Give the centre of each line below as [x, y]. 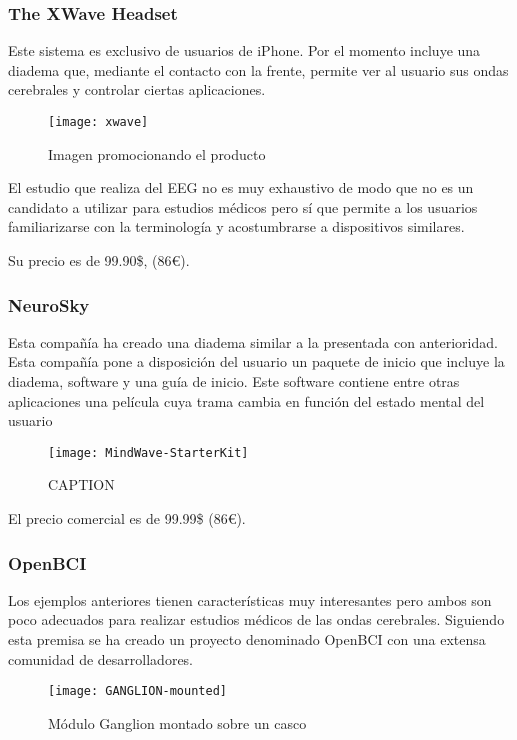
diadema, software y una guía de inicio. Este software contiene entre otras [234, 381]
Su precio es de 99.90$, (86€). [99, 260]
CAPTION [81, 484]
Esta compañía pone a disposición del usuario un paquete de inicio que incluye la [256, 361]
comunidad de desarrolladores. [101, 658]
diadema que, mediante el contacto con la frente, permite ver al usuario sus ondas [258, 69]
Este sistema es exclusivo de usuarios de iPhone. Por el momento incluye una [244, 50]
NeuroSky [49, 304]
